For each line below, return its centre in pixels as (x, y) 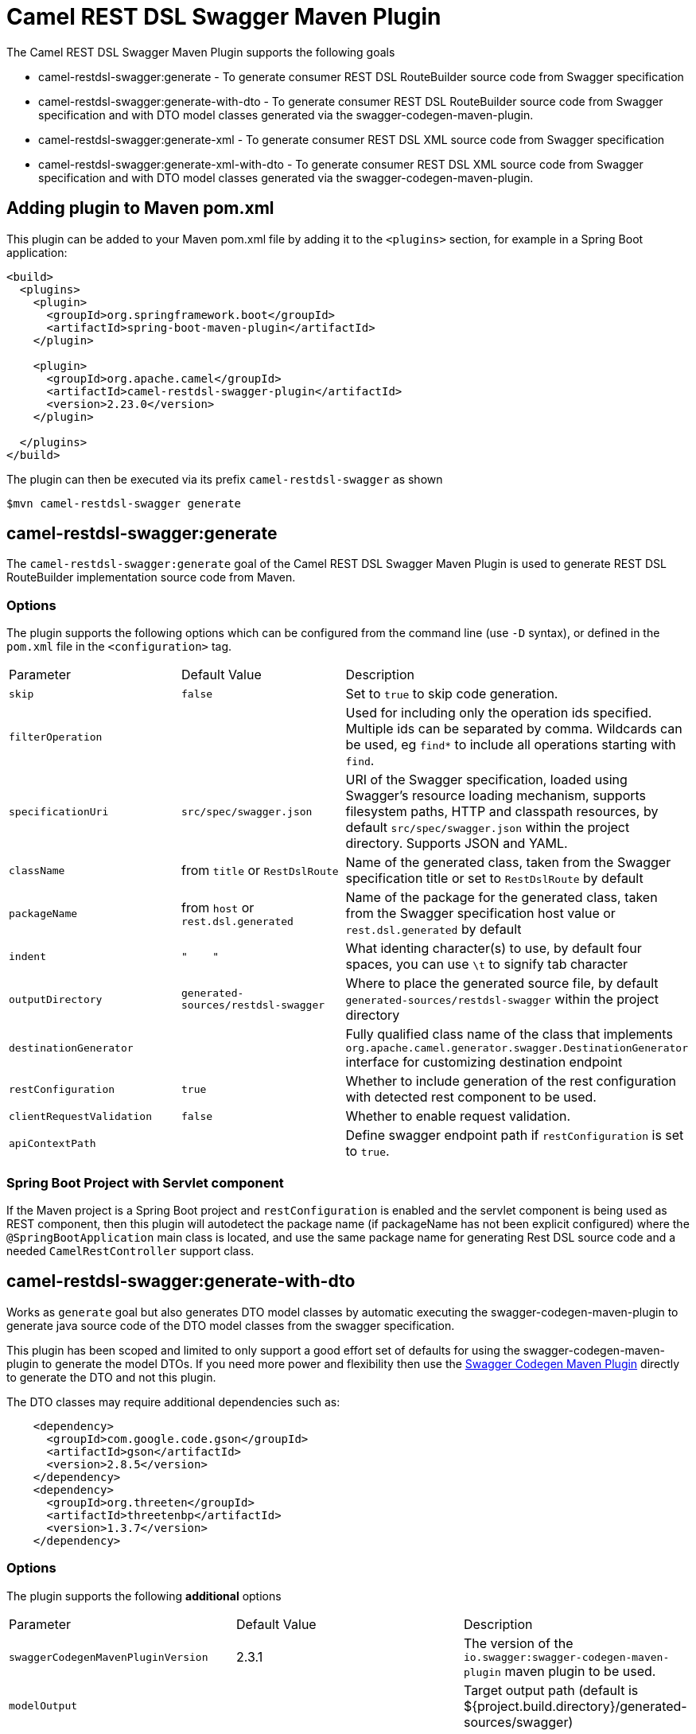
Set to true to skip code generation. (452, 694)
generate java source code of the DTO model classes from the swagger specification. (231, 1325)
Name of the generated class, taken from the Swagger (508, 863)
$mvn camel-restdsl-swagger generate (124, 503)
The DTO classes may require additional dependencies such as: (173, 1402)
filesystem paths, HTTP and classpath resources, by (502, 812)
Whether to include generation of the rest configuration (511, 1081)
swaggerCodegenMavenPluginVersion (109, 1657)
